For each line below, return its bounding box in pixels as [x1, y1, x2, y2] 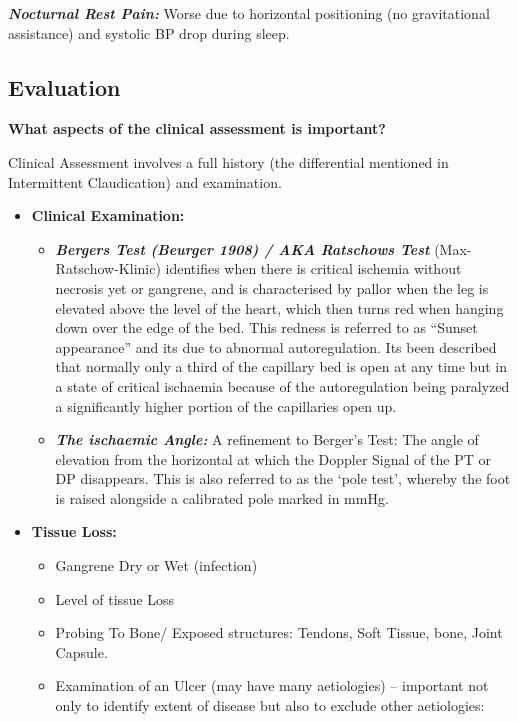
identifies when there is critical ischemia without [165, 258, 462, 279]
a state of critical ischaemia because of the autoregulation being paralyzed [55, 375, 510, 396]
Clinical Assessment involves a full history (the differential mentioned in [8, 151, 449, 172]
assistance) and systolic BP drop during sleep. [8, 22, 290, 43]
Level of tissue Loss [55, 588, 175, 609]
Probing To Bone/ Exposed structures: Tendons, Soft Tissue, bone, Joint [55, 622, 503, 643]
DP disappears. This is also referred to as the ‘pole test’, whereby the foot [55, 468, 511, 489]
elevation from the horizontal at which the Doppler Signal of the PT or [55, 448, 491, 469]
